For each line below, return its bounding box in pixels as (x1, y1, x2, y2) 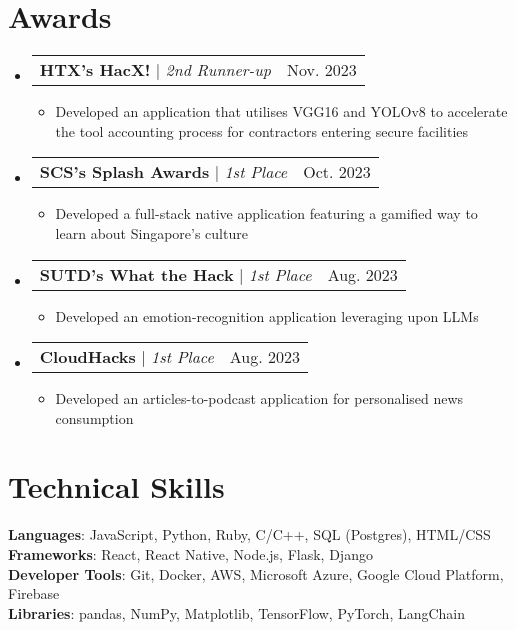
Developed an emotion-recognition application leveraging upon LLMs (55, 305, 479, 326)
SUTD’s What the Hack (39, 262, 234, 286)
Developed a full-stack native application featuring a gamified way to (55, 203, 478, 224)
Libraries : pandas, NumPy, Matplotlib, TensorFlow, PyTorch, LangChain (8, 602, 466, 623)
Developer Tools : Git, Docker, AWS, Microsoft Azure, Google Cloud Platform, (8, 563, 504, 584)
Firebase (8, 583, 60, 604)
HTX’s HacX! (39, 58, 151, 82)
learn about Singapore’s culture (55, 222, 248, 243)
